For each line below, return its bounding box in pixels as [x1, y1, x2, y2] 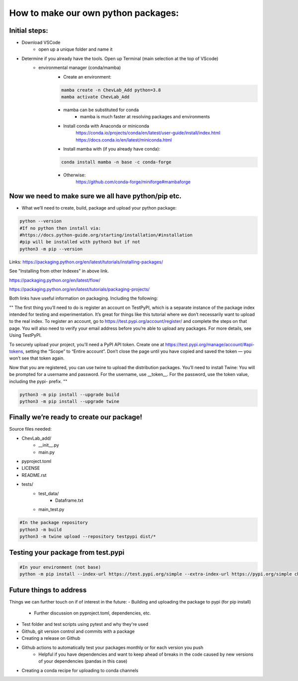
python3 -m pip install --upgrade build [19, 391, 119, 397]
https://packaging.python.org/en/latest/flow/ [9, 277, 101, 283]
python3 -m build [19, 527, 62, 532]
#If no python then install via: [19, 225, 101, 231]
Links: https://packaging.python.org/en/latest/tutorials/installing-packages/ [9, 259, 163, 265]
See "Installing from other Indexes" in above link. [9, 268, 109, 274]
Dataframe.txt [55, 497, 84, 503]
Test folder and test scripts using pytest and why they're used [21, 621, 149, 627]
